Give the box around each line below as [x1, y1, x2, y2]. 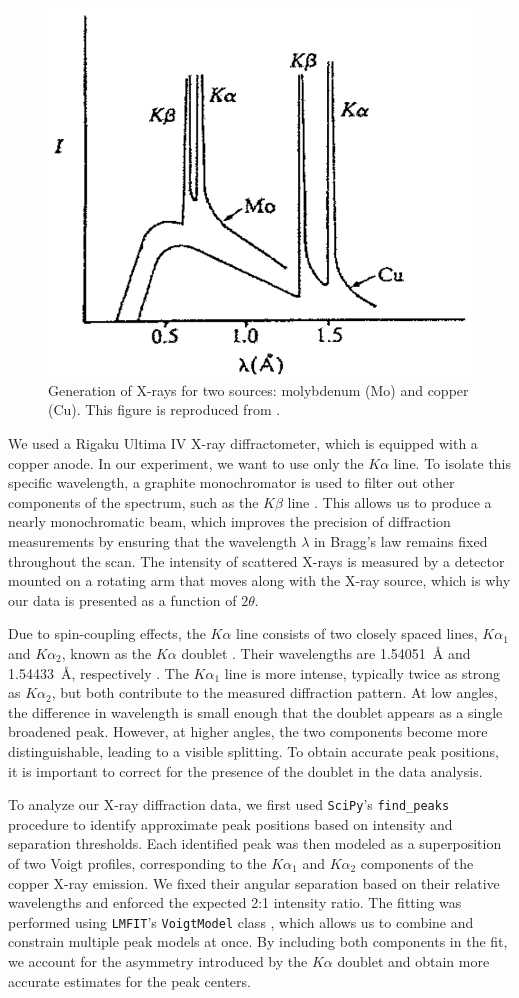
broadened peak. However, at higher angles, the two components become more [8, 721, 488, 742]
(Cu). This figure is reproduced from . [48, 399, 281, 420]
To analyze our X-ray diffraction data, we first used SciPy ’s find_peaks [8, 794, 450, 815]
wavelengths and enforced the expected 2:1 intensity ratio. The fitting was [8, 892, 462, 913]
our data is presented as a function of [8, 589, 237, 610]
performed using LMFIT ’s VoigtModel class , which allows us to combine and [8, 911, 474, 932]
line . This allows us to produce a [287, 491, 492, 512]
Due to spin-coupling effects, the [8, 623, 206, 644]
